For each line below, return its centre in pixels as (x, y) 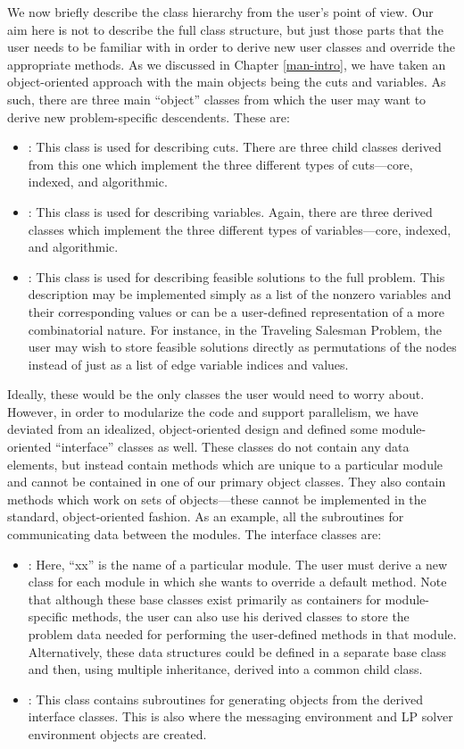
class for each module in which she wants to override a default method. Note (237, 582)
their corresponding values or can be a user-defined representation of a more (236, 311)
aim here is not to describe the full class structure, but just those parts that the (225, 29)
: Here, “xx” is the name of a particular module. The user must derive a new (238, 564)
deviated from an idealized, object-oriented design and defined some (193, 429)
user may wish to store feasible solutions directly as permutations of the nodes (242, 347)
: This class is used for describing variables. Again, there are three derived (230, 211)
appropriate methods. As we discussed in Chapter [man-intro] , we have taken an (227, 64)
